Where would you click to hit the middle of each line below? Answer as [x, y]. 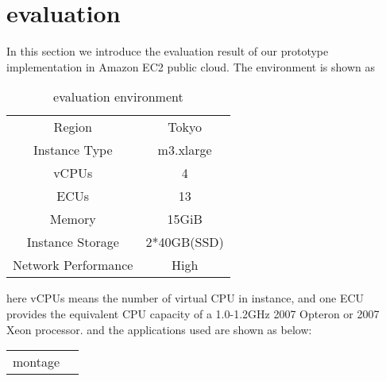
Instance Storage [73, 242]
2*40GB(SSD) [185, 242]
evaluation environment [118, 97]
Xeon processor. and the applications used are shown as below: [159, 329]
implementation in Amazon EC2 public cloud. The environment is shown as [191, 66]
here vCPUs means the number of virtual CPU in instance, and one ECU [185, 298]
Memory [73, 219]
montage [37, 362]
